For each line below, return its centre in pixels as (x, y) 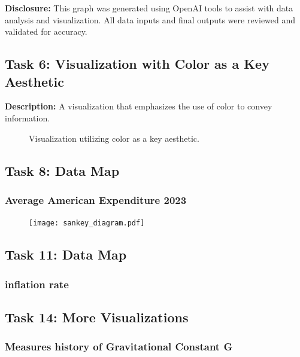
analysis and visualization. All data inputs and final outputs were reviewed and (150, 19)
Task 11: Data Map (66, 254)
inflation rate (37, 284)
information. (28, 118)
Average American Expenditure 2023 (96, 199)
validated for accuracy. (46, 31)
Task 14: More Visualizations (97, 317)
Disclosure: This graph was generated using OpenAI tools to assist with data (149, 8)
